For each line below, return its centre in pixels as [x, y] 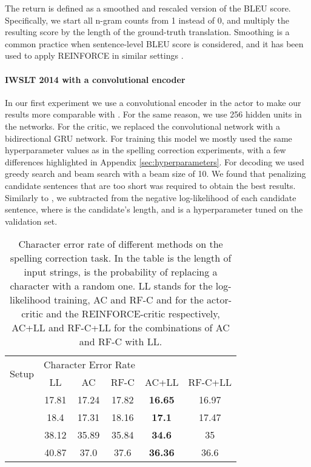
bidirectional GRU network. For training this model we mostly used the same [149, 138]
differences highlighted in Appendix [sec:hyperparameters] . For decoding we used [155, 161]
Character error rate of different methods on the [121, 244]
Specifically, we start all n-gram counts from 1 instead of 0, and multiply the [147, 20]
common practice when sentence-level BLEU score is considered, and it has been [154, 43]
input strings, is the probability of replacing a [121, 272]
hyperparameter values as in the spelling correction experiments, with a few [145, 150]
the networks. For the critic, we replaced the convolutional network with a [142, 126]
